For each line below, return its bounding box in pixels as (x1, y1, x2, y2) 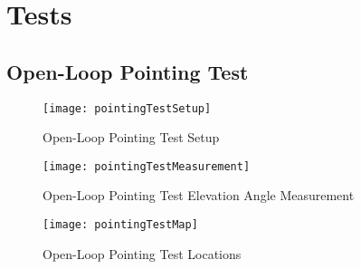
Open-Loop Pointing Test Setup (43, 128, 220, 147)
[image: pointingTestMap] (43, 218, 198, 232)
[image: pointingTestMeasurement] (43, 159, 251, 173)
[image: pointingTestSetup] (43, 101, 212, 115)
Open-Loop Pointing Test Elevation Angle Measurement (43, 186, 355, 205)
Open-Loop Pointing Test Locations (43, 244, 242, 263)
